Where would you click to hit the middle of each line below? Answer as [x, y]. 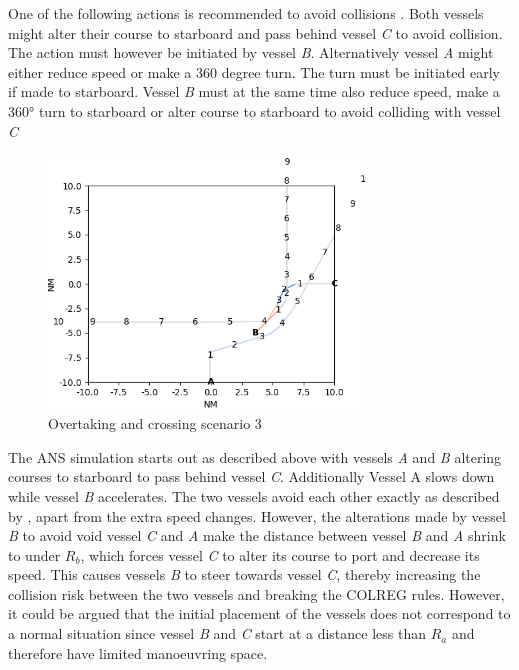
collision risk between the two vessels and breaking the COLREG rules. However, [256, 593]
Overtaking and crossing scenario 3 [155, 423]
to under [34, 554]
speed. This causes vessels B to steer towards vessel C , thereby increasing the [244, 574]
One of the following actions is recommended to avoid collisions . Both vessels [246, 13]
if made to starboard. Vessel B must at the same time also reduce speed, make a [254, 91]
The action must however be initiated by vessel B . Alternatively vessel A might [251, 52]
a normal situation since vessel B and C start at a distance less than [217, 633]
